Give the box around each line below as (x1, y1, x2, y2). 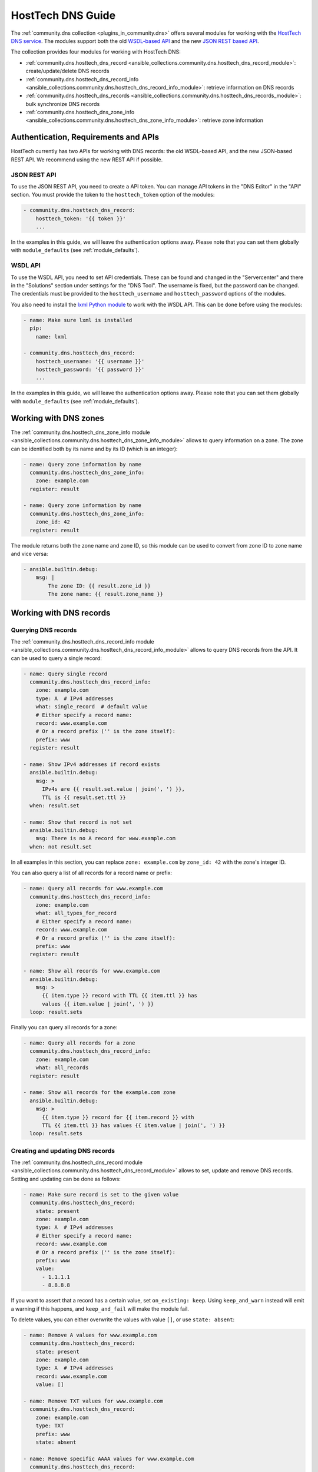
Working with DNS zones (11, 413, 104, 423)
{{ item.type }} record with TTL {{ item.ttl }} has (42, 992, 197, 999)
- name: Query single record (23, 670, 108, 677)
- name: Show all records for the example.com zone (23, 1089, 176, 1096)
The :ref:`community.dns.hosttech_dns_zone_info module (11, 429, 150, 436)
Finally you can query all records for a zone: (11, 1024, 118, 1031)
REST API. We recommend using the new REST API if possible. (11, 156, 163, 163)
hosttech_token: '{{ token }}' (35, 215, 126, 222)
